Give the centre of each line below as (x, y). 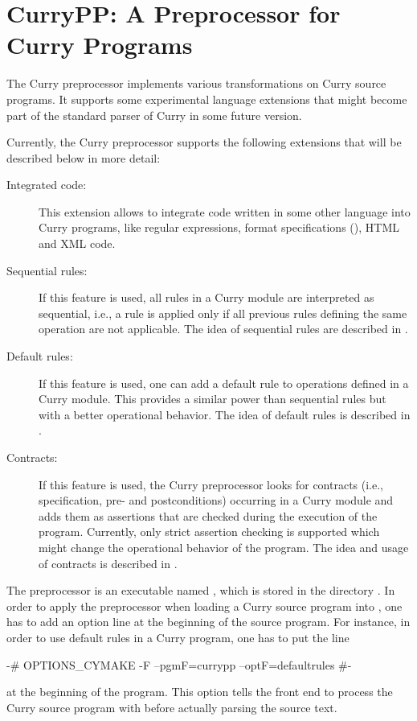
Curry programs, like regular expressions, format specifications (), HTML (219, 227)
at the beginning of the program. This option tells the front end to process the (200, 692)
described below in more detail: (84, 157)
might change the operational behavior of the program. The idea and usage (224, 547)
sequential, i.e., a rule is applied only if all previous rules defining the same (223, 313)
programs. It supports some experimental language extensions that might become (207, 99)
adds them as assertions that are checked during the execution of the (208, 515)
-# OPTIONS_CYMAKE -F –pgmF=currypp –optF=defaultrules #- (179, 664)
